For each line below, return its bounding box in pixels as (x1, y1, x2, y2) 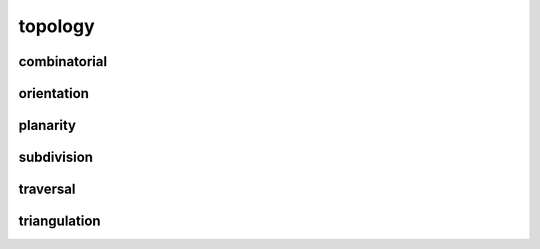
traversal (18, 181, 76, 198)
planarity (18, 117, 77, 134)
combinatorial (18, 53, 108, 70)
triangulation (18, 213, 101, 230)
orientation (18, 85, 90, 102)
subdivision (18, 149, 94, 166)
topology (18, 15, 95, 37)
